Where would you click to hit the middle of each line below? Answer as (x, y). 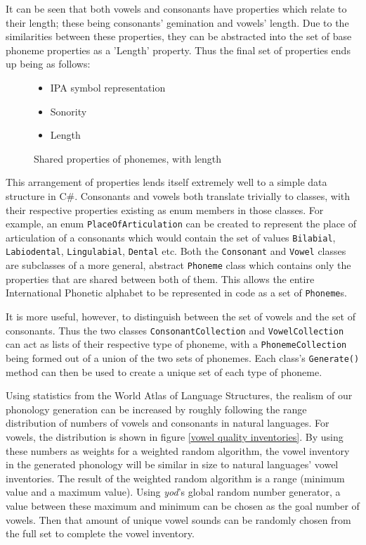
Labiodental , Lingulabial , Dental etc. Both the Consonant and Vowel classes (176, 251)
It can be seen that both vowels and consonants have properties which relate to (176, 8)
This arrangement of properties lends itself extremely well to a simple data (166, 182)
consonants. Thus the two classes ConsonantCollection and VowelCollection (175, 330)
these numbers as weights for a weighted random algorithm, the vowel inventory (178, 450)
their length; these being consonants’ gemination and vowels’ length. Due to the (177, 22)
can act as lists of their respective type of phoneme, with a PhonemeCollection (176, 344)
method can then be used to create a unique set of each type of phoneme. (164, 371)
